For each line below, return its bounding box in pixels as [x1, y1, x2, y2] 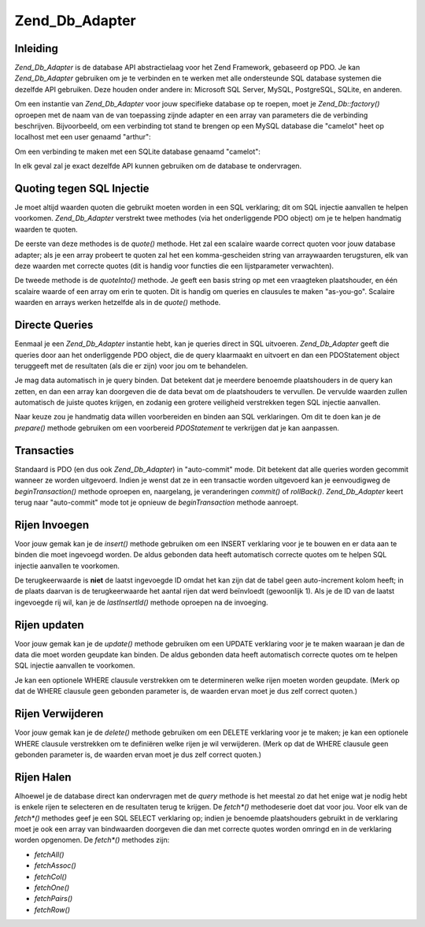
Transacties [14, 444, 75, 457]
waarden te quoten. [14, 225, 78, 234]
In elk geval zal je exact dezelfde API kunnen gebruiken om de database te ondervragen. [14, 162, 302, 171]
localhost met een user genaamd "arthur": [14, 132, 151, 142]
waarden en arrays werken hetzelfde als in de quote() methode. [14, 298, 221, 307]
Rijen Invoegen [14, 518, 90, 531]
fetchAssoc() [34, 861, 76, 870]
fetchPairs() [34, 894, 73, 903]
